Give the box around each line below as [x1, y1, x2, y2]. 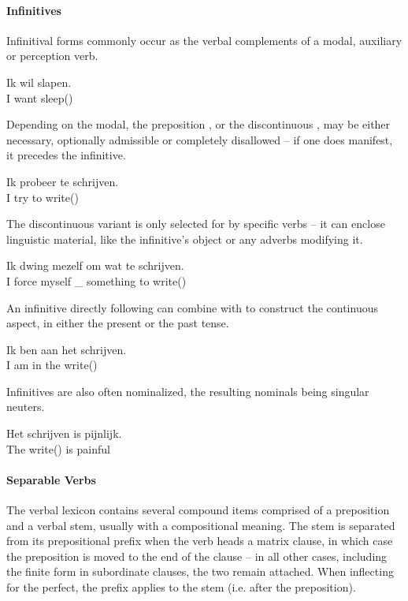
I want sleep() [6, 89, 73, 106]
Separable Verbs [6, 471, 96, 487]
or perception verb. [6, 47, 98, 64]
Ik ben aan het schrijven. [6, 341, 127, 357]
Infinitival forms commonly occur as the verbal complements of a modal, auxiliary [6, 32, 402, 48]
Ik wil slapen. [6, 73, 72, 90]
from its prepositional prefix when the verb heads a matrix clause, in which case [6, 532, 393, 549]
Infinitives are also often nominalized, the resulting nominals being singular [6, 383, 369, 399]
